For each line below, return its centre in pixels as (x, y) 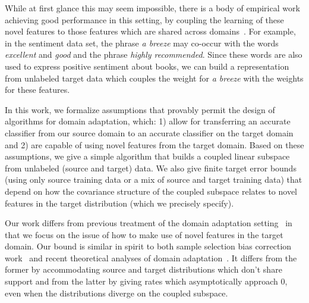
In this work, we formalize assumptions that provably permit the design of (140, 109)
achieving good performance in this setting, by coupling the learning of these (144, 19)
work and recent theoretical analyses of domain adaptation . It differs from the (151, 257)
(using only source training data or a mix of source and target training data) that (154, 179)
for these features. (37, 90)
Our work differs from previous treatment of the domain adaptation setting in (149, 223)
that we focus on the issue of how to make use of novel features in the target (144, 234)
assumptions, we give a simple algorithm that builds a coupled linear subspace (147, 156)
